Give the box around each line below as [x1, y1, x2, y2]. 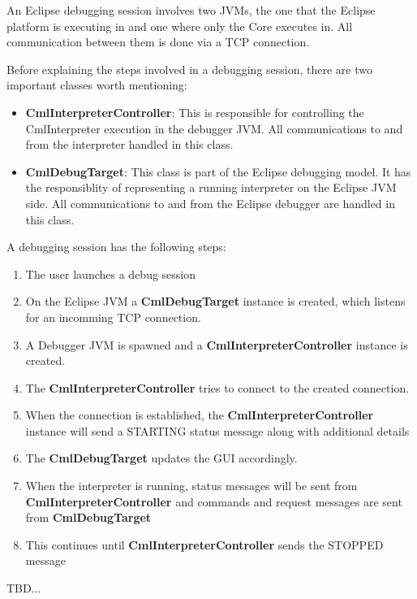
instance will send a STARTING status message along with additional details [25, 422, 410, 439]
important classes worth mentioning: [6, 76, 187, 93]
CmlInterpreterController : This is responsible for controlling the [25, 103, 364, 120]
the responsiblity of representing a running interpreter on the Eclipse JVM [25, 179, 397, 196]
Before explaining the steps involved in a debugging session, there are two [6, 60, 373, 77]
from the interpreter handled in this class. [25, 136, 234, 153]
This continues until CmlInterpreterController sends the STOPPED [25, 536, 384, 553]
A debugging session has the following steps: [6, 238, 226, 255]
